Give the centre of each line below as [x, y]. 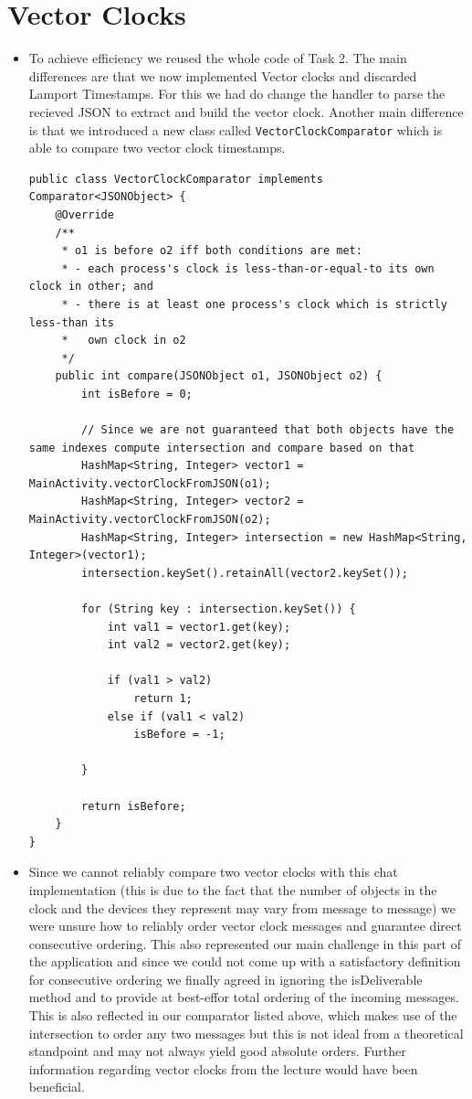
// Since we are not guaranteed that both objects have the [268, 430]
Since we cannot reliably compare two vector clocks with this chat [213, 872]
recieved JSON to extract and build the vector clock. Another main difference [246, 111]
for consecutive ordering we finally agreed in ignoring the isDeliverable [226, 979]
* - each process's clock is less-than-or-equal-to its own [248, 268]
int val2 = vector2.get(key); [199, 645]
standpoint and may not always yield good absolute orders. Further [217, 1051]
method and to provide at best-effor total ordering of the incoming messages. [244, 997]
